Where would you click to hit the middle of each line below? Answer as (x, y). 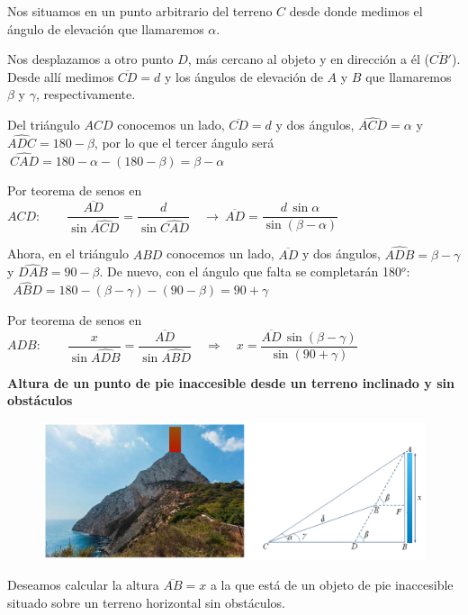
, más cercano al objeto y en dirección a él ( (308, 59)
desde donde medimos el (356, 11)
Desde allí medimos (61, 76)
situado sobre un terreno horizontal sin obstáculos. (146, 602)
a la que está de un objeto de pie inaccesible (332, 585)
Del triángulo (44, 125)
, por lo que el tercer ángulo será (184, 142)
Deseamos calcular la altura (83, 585)
